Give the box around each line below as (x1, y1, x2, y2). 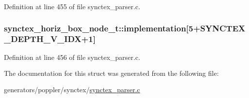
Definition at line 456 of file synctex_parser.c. (4, 52, 140, 62)
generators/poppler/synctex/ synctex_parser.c (4, 84, 140, 94)
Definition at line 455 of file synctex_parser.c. (4, 1, 140, 11)
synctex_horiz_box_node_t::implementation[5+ (4, 22, 200, 34)
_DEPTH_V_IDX (4, 33, 82, 45)
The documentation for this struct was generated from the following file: (4, 68, 219, 78)
